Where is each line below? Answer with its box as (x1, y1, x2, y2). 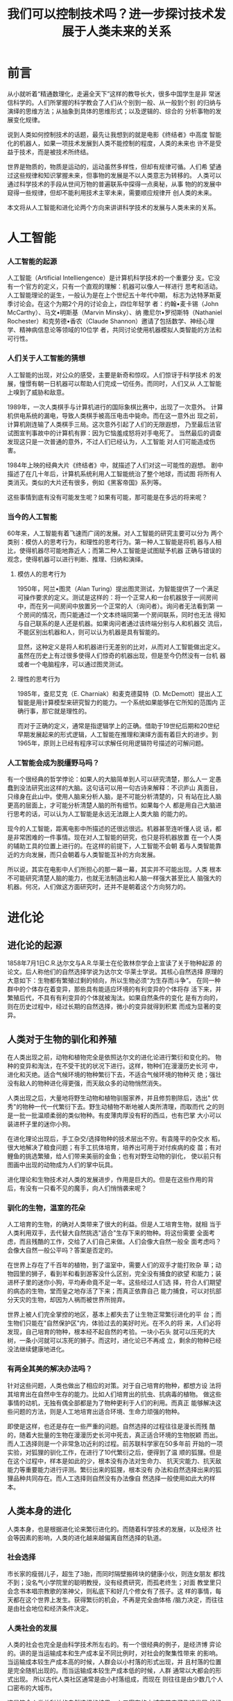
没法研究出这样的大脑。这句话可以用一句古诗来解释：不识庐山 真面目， (19, 784, 222, 792)
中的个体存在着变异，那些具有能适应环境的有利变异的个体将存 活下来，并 (12, 985, 222, 993)
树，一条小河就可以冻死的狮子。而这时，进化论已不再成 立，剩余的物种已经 (7, 1337, 222, 1345)
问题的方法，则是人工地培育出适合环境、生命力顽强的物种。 (12, 1407, 184, 1416)
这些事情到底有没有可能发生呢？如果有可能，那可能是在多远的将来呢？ (7, 493, 208, 501)
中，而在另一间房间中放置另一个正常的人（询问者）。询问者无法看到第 (17, 602, 215, 611)
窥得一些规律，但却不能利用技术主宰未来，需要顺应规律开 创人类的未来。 (7, 188, 216, 196)
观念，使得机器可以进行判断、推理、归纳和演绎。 (7, 555, 147, 564)
